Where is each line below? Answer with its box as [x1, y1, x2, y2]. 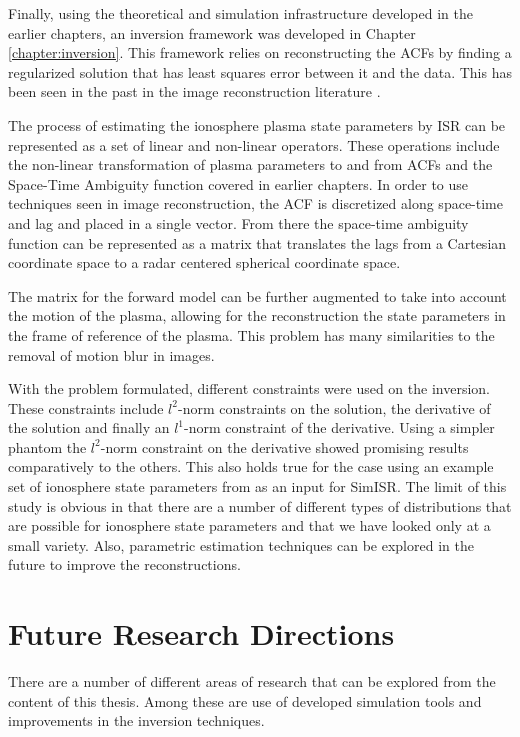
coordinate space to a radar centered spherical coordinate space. [8, 252, 401, 273]
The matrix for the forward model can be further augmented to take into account [8, 285, 507, 306]
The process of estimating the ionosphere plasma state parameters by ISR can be [8, 114, 506, 135]
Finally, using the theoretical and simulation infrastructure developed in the [8, 3, 473, 23]
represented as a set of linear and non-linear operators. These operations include [8, 134, 500, 155]
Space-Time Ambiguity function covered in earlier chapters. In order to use [8, 173, 469, 194]
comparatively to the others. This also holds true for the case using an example [8, 456, 494, 477]
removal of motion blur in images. [8, 344, 215, 365]
